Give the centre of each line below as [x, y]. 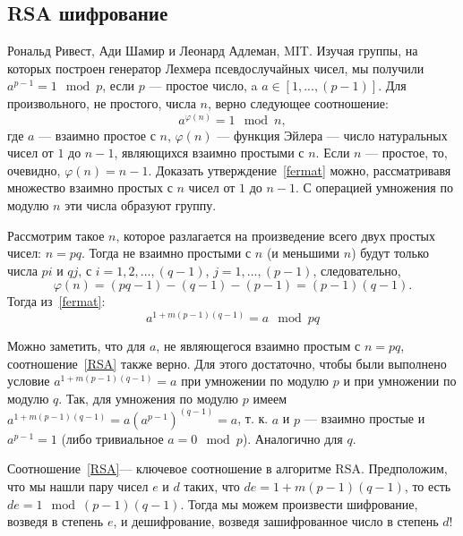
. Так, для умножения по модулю [149, 398]
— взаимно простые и [364, 418]
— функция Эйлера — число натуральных [332, 135]
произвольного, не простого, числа [102, 102]
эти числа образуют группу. [141, 204]
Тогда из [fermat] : [56, 301]
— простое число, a [203, 85]
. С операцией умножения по [374, 187]
